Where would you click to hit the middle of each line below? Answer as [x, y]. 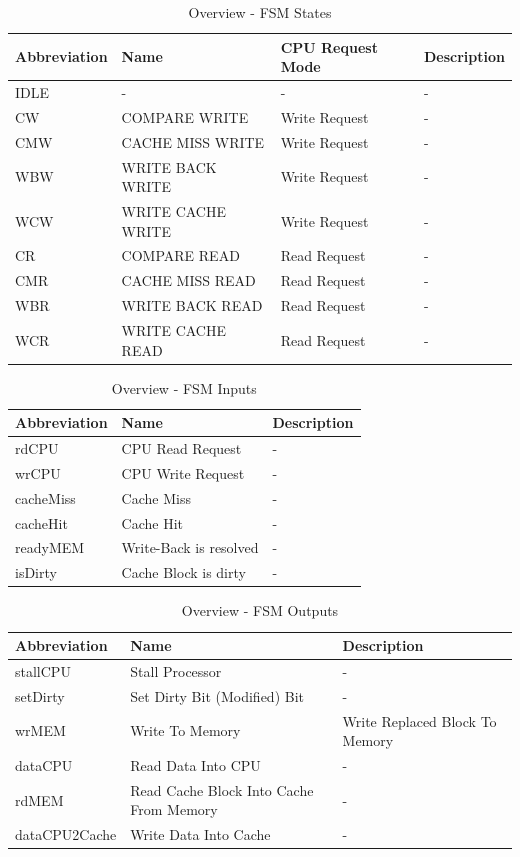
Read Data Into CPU [195, 764]
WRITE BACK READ [192, 305]
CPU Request [329, 46]
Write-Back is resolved [190, 547]
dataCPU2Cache [66, 834]
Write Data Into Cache [200, 834]
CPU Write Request [183, 472]
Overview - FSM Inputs [184, 387]
